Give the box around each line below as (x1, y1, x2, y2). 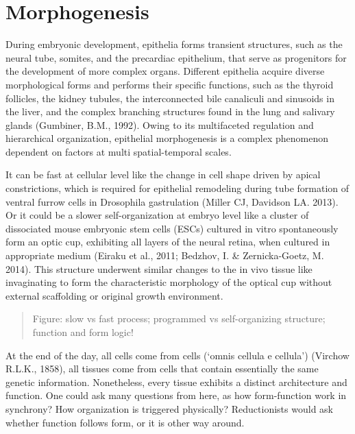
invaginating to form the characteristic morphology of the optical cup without (5, 275, 332, 289)
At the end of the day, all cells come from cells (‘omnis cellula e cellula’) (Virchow (5, 348, 350, 362)
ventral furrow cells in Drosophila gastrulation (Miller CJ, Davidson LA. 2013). (5, 194, 339, 208)
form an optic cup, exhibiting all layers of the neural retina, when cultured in (5, 234, 330, 249)
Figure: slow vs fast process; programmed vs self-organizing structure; (32, 311, 326, 326)
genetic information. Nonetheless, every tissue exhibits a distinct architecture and (5, 374, 347, 389)
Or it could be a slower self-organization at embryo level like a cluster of (5, 208, 309, 222)
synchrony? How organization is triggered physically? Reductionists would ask (5, 401, 333, 415)
